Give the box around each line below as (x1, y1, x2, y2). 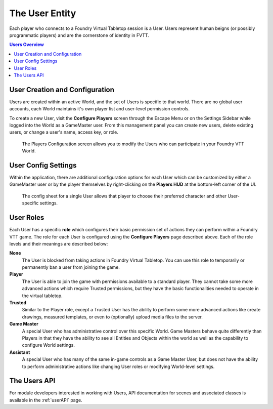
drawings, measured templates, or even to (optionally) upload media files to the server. (22, 314, 203, 320)
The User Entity (9, 8, 76, 19)
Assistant (9, 349, 30, 355)
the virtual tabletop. (22, 293, 63, 299)
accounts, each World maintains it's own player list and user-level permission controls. (9, 106, 190, 112)
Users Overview (9, 42, 44, 48)
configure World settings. (22, 342, 75, 348)
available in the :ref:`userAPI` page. (9, 397, 83, 403)
